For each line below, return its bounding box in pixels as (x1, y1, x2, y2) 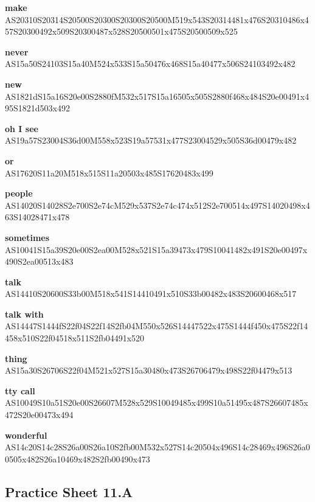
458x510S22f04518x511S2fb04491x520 (5, 332, 145, 344)
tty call (5, 384, 35, 397)
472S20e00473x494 (5, 408, 74, 421)
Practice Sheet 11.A (5, 482, 133, 501)
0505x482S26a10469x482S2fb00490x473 (5, 452, 150, 465)
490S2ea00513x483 (5, 255, 74, 268)
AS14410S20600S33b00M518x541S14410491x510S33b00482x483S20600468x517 (5, 287, 297, 300)
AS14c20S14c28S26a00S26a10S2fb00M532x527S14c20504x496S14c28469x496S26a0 (5, 441, 310, 453)
